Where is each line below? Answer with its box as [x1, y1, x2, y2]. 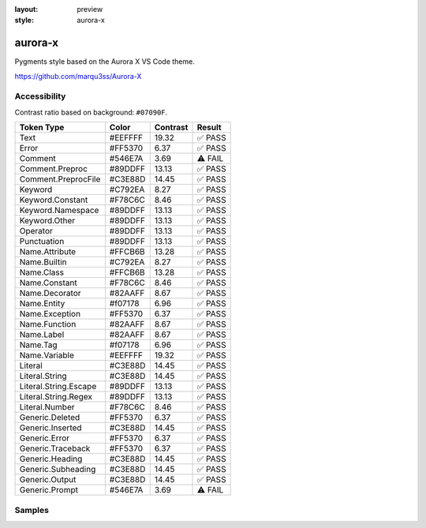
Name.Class [19, 267, 65, 278]
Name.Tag [19, 339, 58, 350]
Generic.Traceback [19, 443, 91, 454]
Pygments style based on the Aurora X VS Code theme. [14, 57, 195, 66]
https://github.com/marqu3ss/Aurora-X [14, 71, 142, 81]
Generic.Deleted [19, 412, 80, 423]
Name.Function [19, 319, 77, 330]
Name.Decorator [19, 288, 82, 299]
